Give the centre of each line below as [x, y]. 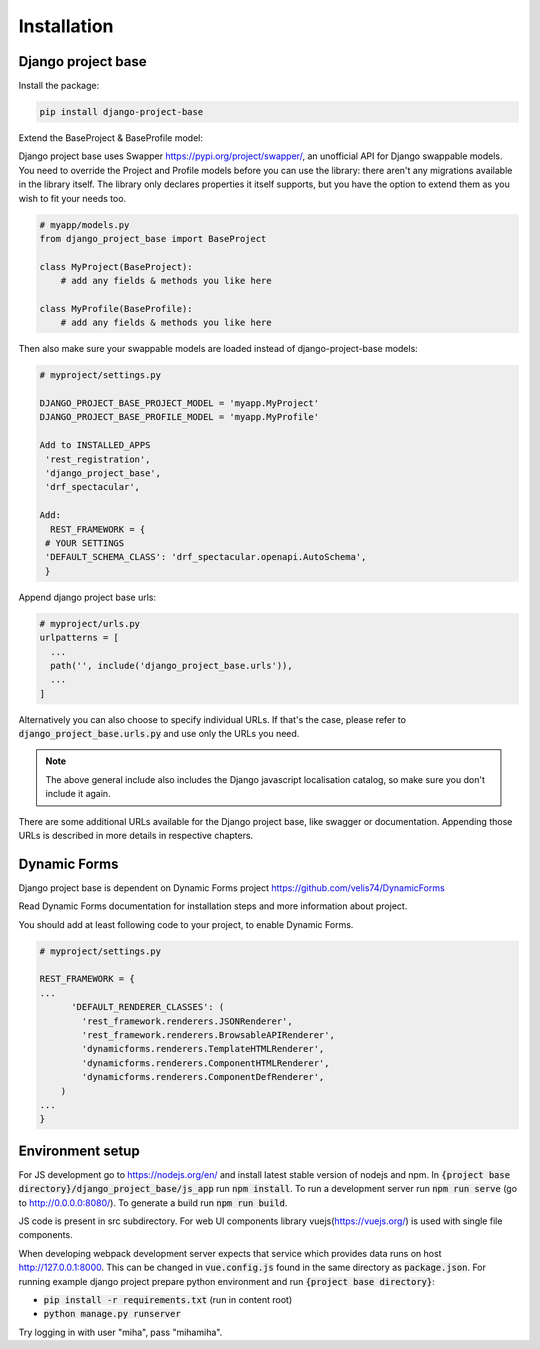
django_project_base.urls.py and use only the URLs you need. [159, 734]
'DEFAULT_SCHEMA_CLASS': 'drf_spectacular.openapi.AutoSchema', [206, 557]
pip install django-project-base [121, 112]
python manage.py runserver [112, 1314]
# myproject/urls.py [89, 623]
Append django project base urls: [87, 597]
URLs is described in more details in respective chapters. [136, 835]
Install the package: [59, 86]
